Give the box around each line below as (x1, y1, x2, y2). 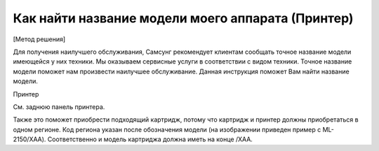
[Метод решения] (13, 35, 66, 43)
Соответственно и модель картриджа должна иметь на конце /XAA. (47, 135, 253, 143)
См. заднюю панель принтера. (13, 102, 105, 111)
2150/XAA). (13, 135, 46, 143)
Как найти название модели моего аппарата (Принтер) (13, 10, 354, 26)
